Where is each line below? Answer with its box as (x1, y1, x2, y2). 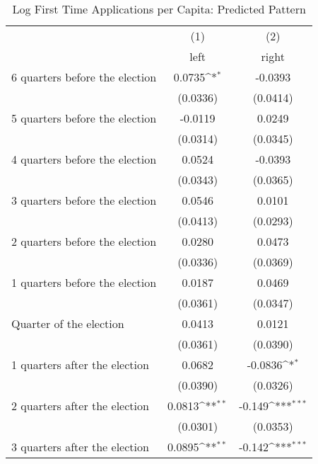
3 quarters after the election (11, 438, 149, 455)
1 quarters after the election (11, 356, 149, 373)
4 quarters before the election (11, 151, 157, 167)
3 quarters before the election (11, 192, 157, 208)
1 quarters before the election (11, 274, 157, 290)
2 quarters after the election (11, 397, 149, 414)
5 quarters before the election (11, 110, 157, 126)
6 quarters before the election (11, 69, 157, 85)
